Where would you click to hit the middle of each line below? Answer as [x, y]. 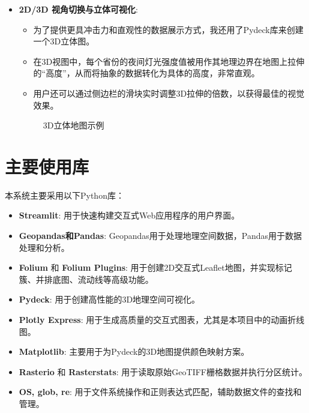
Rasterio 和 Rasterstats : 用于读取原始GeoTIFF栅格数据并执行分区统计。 [163, 371]
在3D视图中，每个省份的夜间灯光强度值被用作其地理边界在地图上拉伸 [169, 61]
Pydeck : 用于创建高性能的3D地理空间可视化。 [109, 299]
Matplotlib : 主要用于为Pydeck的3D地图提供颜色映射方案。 [134, 351]
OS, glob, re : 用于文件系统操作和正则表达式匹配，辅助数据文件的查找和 [160, 392]
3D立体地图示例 [73, 125]
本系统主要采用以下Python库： [64, 195]
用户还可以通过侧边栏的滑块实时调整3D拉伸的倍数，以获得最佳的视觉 [169, 93]
